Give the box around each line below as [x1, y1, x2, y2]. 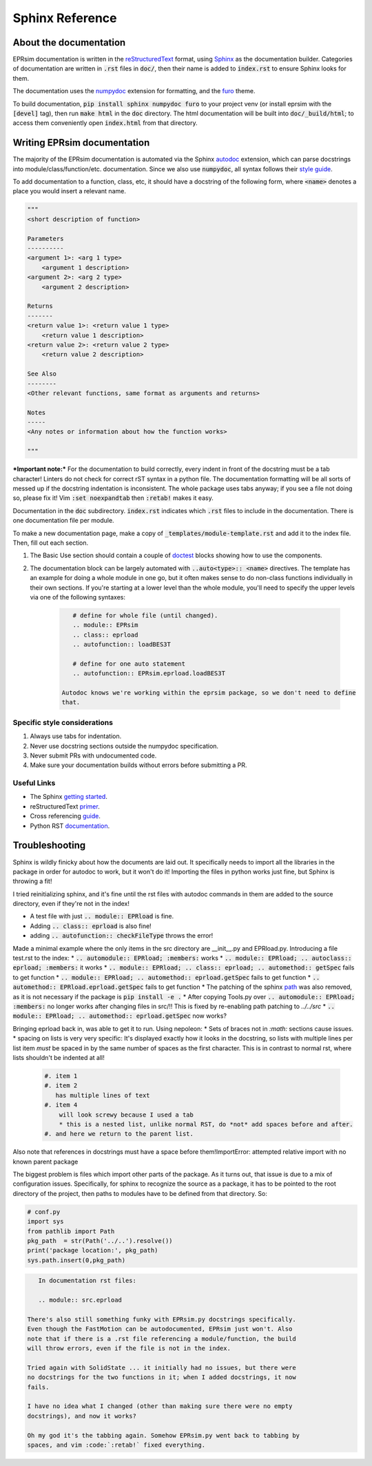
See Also [27, 370, 57, 378]
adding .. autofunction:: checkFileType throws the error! [30, 932, 214, 940]
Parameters [27, 235, 64, 242]
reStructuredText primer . [30, 802, 100, 811]
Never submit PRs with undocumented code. [30, 751, 157, 760]
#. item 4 [44, 1101, 78, 1109]
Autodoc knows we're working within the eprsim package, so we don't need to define [61, 689, 356, 697]
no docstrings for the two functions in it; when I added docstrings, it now [27, 1373, 296, 1381]
